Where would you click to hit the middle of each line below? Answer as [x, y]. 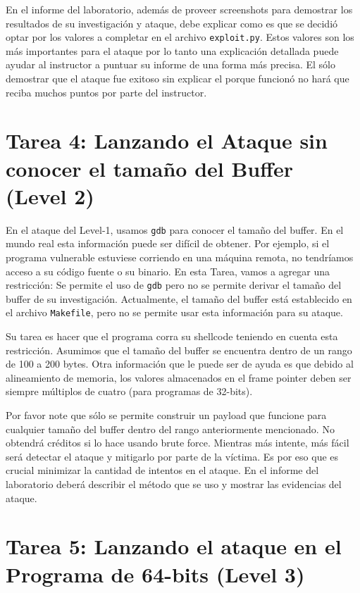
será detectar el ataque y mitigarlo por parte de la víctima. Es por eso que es [172, 456]
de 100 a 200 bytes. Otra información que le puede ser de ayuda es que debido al [180, 364]
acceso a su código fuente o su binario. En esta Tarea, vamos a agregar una [168, 271]
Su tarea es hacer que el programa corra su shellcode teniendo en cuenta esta [172, 336]
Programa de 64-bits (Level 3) [155, 574]
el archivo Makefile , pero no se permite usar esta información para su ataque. [174, 312]
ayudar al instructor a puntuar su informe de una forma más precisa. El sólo [170, 64]
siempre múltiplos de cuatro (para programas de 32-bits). [129, 391]
